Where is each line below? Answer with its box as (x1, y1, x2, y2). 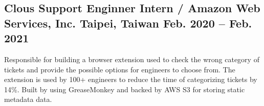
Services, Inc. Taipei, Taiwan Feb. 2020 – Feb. (4, 15, 252, 31)
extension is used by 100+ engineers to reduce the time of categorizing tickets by (4, 74, 257, 85)
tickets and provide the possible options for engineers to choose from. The (4, 64, 235, 74)
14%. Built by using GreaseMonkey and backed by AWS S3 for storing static (4, 84, 245, 94)
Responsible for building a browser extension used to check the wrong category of (4, 54, 259, 64)
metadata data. (4, 94, 52, 104)
